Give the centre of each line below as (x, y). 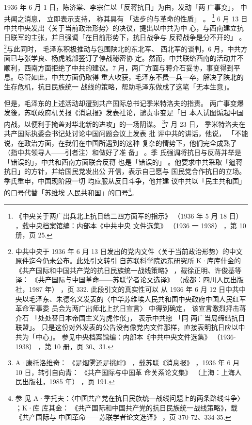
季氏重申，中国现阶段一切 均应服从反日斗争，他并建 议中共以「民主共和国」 (125, 181)
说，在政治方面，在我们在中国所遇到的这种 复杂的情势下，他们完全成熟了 (120, 143)
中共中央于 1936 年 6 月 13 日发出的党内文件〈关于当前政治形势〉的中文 (129, 251)
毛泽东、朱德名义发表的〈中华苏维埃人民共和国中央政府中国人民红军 (137, 298)
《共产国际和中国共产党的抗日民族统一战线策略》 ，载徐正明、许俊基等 (128, 270)
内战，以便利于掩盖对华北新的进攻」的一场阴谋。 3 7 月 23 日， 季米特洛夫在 (125, 123)
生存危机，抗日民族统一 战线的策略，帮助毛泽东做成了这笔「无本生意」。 (119, 87)
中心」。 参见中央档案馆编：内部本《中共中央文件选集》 (123, 337)
